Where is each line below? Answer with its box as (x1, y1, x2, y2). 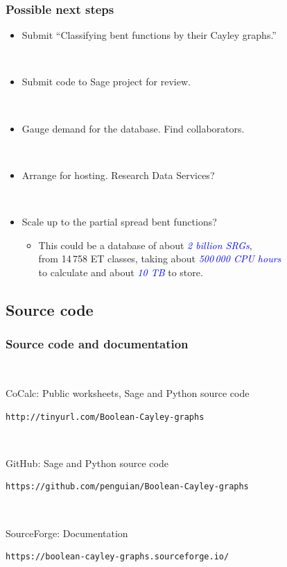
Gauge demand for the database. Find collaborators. (21, 121, 245, 135)
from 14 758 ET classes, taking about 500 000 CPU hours (38, 251, 281, 266)
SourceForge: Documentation (6, 525, 128, 540)
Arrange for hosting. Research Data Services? (21, 167, 215, 182)
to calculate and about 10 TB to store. (38, 264, 203, 279)
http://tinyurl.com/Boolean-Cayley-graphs (6, 412, 205, 422)
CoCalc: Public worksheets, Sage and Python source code (6, 385, 250, 400)
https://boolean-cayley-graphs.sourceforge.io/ (6, 552, 229, 562)
